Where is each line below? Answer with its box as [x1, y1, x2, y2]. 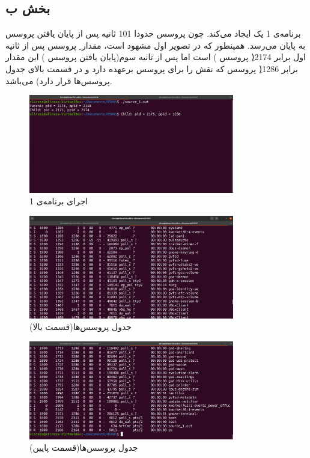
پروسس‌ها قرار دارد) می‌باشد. [5, 74, 112, 87]
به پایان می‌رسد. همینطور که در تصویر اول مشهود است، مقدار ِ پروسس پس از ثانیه [5, 38, 306, 51]
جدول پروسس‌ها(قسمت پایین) [29, 441, 138, 454]
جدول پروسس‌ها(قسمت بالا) [29, 320, 132, 333]
